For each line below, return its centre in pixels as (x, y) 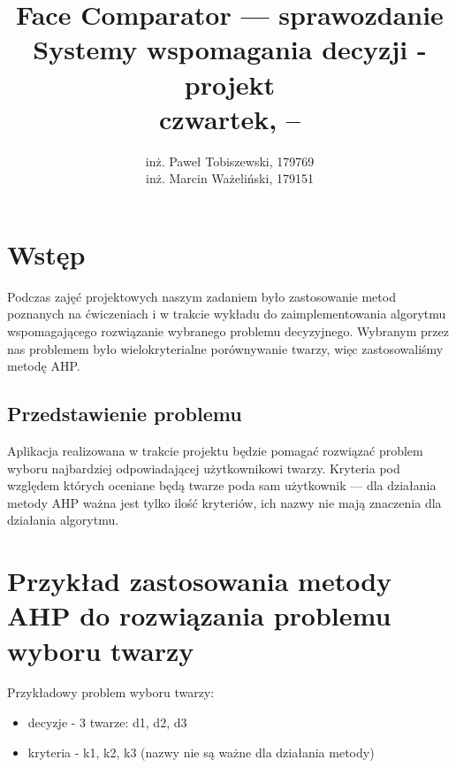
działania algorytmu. (63, 520)
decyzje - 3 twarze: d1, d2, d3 (107, 722)
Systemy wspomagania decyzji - (230, 49)
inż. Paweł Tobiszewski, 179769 (230, 161)
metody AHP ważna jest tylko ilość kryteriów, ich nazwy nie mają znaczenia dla (224, 502)
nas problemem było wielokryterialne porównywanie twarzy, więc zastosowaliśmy (225, 348)
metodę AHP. (44, 366)
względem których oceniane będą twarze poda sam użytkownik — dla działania (222, 485)
